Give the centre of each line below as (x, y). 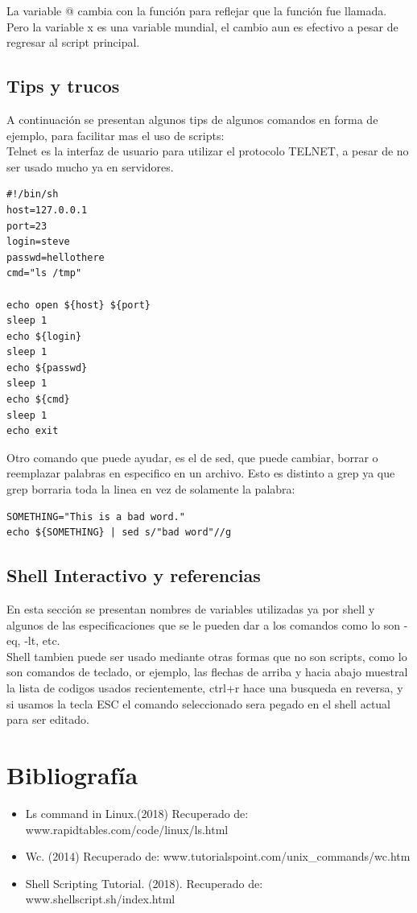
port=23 (27, 226)
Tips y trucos (63, 86)
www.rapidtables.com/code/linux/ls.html (127, 829)
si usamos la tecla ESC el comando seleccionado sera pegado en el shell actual (199, 703)
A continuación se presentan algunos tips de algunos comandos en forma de (192, 119)
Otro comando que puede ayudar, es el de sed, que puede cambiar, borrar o (192, 457)
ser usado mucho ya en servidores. (90, 166)
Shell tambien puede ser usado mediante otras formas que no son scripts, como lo (207, 656)
